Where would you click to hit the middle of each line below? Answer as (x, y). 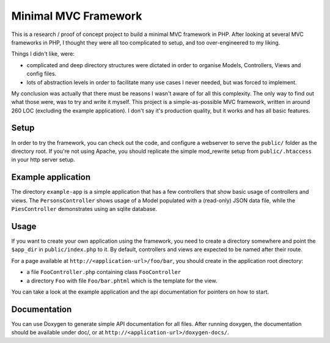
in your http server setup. (43, 160)
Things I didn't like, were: (43, 54)
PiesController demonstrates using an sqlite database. (84, 209)
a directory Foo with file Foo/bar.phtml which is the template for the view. (122, 281)
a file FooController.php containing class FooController (104, 272)
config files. (42, 74)
